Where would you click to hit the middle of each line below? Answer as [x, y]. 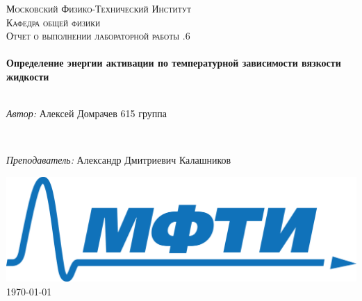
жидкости [28, 76]
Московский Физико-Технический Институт [99, 8]
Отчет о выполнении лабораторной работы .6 [98, 36]
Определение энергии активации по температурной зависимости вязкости [174, 63]
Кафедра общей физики [54, 22]
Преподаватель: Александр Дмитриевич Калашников [119, 160]
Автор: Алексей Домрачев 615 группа [87, 113]
